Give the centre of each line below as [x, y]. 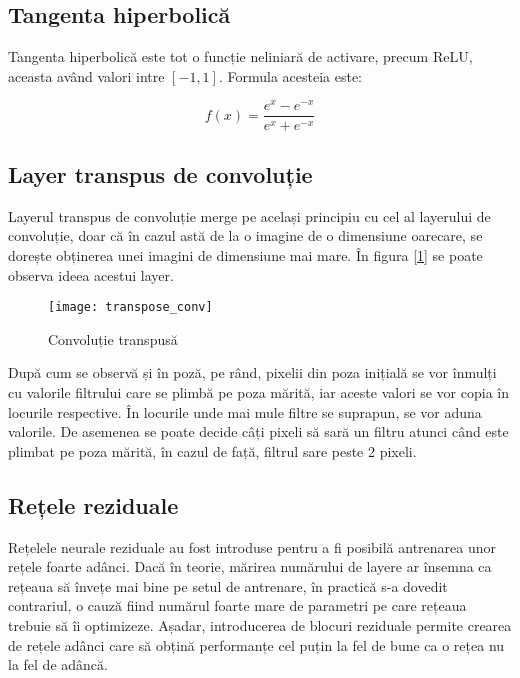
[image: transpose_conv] [130, 307]
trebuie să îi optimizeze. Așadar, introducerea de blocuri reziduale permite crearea [260, 624]
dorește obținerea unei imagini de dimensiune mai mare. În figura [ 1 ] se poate [245, 254]
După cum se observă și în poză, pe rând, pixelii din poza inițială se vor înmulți [252, 372]
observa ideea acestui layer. [91, 274]
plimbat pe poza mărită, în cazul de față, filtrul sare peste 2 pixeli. [212, 450]
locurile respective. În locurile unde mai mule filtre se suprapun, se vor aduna [245, 411]
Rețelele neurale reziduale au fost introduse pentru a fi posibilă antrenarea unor [252, 546]
